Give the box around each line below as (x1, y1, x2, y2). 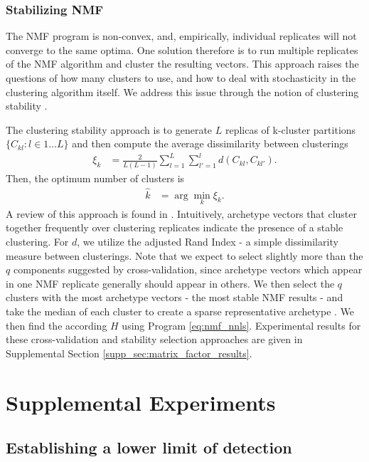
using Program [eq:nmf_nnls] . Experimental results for (122, 317, 361, 332)
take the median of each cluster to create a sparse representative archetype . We (6, 304, 355, 319)
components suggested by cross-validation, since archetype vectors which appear (13, 262, 363, 277)
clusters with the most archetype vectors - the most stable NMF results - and (6, 290, 343, 305)
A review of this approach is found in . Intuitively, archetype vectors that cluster (6, 206, 358, 221)
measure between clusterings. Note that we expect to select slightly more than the (6, 248, 363, 263)
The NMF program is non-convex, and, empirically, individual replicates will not (6, 28, 357, 43)
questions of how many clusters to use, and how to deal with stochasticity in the (6, 70, 356, 85)
